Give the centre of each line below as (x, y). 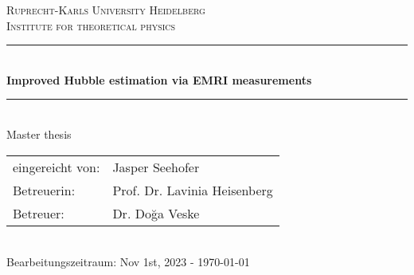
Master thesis (39, 134)
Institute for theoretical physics (91, 25)
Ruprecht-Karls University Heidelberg (106, 10)
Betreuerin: (44, 190)
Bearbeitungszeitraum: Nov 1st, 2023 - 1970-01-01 (128, 262)
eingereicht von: (57, 167)
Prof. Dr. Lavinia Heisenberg (193, 190)
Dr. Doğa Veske (156, 213)
